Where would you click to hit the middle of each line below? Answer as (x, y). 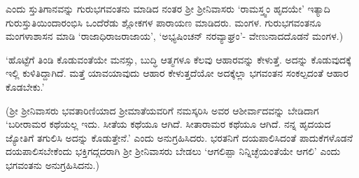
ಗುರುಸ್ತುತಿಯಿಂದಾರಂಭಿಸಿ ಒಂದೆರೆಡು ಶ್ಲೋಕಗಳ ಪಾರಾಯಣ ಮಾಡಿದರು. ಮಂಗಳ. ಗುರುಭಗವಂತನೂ (163, 22)
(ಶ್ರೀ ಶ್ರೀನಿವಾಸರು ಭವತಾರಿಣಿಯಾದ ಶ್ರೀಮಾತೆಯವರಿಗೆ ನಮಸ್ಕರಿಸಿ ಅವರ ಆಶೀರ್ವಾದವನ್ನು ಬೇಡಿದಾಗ (162, 110)
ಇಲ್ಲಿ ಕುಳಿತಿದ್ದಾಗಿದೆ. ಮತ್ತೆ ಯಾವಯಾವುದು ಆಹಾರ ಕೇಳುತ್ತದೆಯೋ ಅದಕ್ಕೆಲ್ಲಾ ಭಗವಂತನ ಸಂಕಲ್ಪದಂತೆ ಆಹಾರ (177, 73)
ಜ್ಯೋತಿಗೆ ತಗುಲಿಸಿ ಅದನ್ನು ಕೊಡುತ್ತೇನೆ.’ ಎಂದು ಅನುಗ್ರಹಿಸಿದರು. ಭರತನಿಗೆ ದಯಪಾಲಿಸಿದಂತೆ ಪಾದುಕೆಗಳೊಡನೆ (179, 137)
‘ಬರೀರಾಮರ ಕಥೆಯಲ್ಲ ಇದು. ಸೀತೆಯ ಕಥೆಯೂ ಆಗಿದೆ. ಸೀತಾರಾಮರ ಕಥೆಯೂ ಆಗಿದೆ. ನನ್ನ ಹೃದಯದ (168, 124)
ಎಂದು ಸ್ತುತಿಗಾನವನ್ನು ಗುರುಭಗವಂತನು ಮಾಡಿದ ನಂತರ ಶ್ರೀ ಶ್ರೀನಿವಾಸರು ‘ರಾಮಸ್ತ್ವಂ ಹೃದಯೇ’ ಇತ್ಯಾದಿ (168, 8)
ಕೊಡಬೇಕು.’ (25, 86)
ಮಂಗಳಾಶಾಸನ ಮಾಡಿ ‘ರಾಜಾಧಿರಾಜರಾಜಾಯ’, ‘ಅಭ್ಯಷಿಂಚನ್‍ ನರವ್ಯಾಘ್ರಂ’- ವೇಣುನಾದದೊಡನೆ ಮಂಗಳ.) (175, 36)
